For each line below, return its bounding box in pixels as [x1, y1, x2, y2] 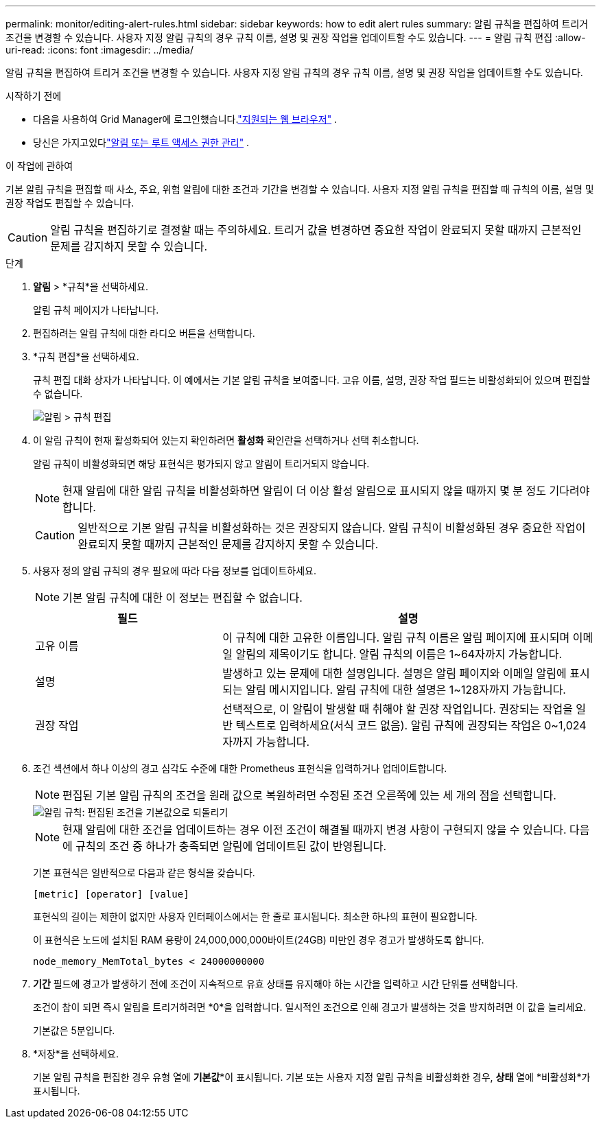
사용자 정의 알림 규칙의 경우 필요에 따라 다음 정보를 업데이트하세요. [33, 565, 316, 576]
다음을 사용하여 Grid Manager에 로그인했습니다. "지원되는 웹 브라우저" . [33, 113, 338, 125]
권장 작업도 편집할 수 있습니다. [5, 197, 134, 209]
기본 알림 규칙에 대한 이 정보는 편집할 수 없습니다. [62, 591, 303, 605]
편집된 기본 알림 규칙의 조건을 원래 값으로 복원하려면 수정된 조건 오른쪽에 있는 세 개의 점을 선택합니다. [62, 788, 556, 802]
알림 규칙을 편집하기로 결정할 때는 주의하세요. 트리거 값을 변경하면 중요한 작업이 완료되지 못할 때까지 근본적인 [50, 223, 582, 237]
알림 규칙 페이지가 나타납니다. [33, 304, 159, 316]
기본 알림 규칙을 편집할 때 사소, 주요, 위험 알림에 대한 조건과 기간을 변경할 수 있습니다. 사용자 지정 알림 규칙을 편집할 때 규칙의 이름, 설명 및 [5, 183, 594, 195]
